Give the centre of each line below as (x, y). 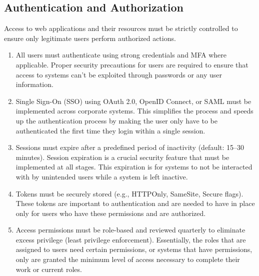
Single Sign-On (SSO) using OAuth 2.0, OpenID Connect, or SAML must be (133, 101)
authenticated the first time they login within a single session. (110, 130)
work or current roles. (49, 269)
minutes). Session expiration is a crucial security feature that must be (122, 157)
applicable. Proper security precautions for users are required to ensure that (132, 64)
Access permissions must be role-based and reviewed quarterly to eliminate (130, 230)
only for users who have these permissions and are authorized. (111, 213)
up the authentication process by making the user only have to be (116, 120)
